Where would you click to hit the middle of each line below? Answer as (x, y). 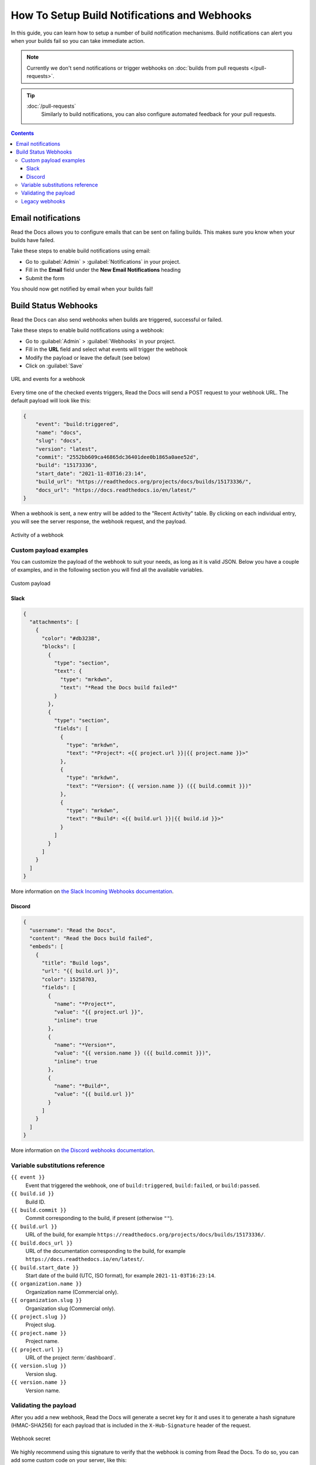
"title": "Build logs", (76, 963)
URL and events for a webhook (48, 379)
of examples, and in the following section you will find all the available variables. (107, 570)
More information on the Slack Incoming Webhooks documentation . (92, 891)
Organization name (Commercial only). (72, 1292)
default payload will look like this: (51, 401)
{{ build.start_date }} (45, 1268)
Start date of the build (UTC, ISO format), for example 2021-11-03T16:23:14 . (121, 1276)
